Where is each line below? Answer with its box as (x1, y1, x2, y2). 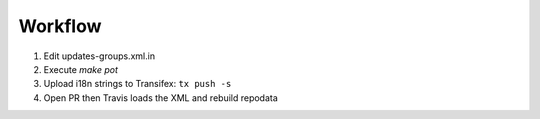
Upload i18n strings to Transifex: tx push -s (43, 78, 232, 90)
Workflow (18, 15, 102, 37)
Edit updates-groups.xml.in (43, 50, 155, 62)
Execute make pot (43, 63, 119, 75)
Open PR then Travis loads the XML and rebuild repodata (43, 91, 279, 104)
